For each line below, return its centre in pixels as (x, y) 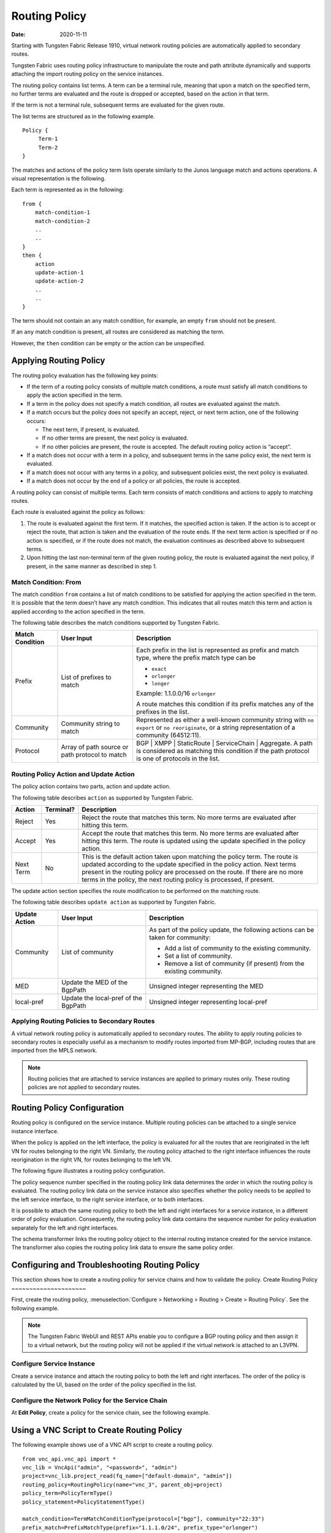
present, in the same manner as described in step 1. (92, 566)
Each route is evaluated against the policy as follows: (78, 512)
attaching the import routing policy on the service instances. (87, 74)
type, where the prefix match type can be (196, 658)
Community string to (90, 724)
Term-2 (48, 147)
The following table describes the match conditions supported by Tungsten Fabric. (116, 623)
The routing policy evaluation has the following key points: (85, 375)
